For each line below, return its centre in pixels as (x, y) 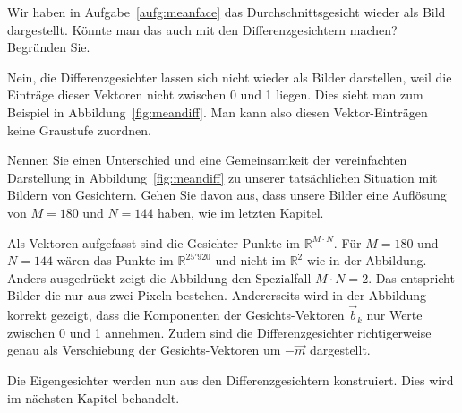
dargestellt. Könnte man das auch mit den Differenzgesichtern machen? (202, 29)
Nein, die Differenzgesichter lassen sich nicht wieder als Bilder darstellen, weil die (230, 77)
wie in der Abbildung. (367, 260)
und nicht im (250, 260)
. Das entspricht (411, 277)
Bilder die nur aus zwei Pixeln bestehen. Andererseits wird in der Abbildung (217, 295)
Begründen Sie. (49, 47)
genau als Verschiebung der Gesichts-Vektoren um (144, 350)
